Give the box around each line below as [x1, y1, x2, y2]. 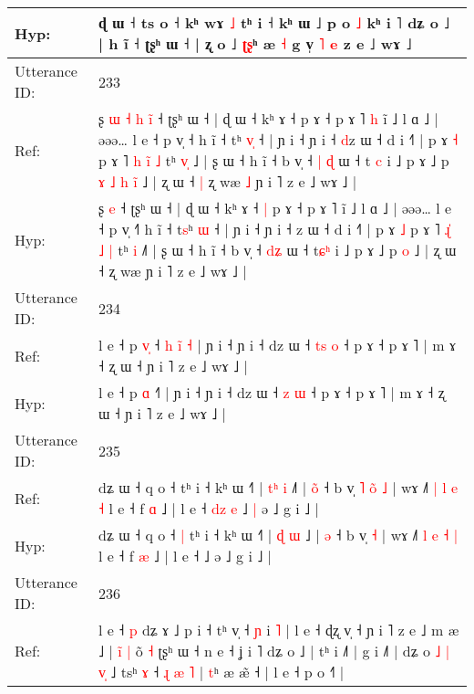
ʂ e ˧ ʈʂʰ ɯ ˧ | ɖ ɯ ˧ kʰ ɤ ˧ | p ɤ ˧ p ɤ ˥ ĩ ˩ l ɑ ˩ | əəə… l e [98, 197, 452, 218]
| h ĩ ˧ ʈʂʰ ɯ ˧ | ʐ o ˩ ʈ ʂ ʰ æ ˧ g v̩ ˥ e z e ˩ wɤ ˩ [98, 33, 412, 54]
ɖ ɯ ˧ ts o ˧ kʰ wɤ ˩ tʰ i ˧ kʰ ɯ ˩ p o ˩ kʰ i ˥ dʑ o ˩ [98, 12, 450, 33]
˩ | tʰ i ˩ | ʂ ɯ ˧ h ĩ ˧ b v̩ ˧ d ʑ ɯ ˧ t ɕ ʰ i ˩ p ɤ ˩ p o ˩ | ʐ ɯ [98, 239, 457, 260]
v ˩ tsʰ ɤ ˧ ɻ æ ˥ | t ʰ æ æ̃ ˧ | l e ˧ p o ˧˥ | [98, 661, 345, 682]
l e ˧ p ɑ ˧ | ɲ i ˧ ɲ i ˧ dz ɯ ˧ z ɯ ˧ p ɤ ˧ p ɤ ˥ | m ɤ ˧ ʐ [98, 382, 445, 403]
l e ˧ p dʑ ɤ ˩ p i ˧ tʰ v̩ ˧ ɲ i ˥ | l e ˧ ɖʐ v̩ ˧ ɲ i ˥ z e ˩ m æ [98, 619, 459, 640]
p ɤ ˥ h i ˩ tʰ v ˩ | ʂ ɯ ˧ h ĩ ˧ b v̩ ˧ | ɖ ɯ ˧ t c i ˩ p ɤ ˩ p [98, 150, 449, 171]
